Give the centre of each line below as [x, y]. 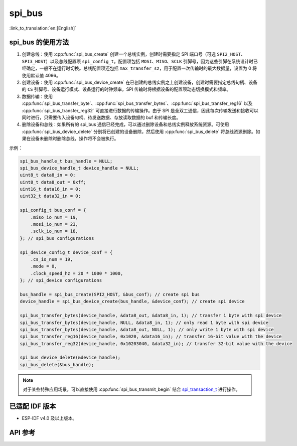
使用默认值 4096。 [41, 75]
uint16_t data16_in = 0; [50, 189]
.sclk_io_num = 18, [54, 231]
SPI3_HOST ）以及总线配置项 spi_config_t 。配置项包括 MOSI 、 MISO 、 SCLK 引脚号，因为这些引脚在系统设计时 [137, 61]
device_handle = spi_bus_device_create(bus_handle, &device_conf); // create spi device [132, 302]
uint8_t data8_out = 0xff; [53, 182]
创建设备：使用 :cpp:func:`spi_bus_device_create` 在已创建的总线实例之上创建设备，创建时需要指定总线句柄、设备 [140, 82]
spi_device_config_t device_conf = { [66, 252]
